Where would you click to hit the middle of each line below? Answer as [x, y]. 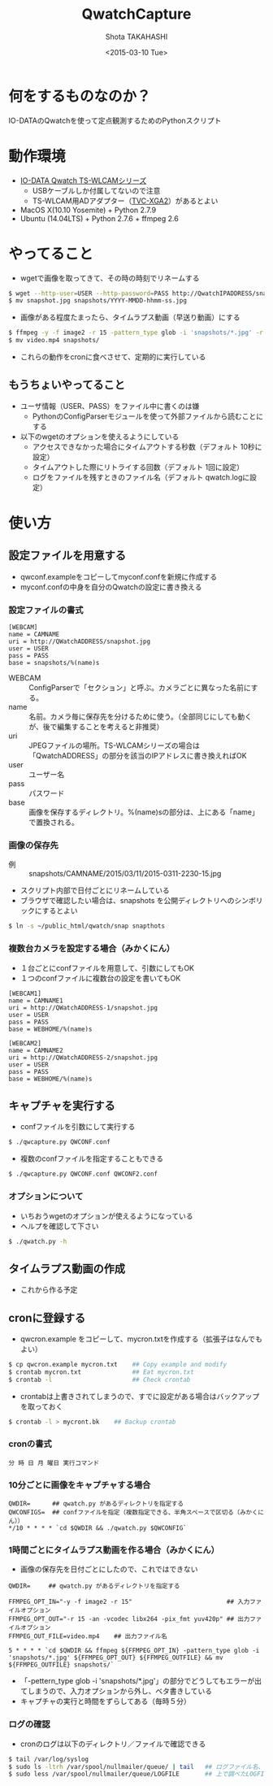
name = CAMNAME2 [36, 1050]
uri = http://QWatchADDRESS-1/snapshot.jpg [83, 1008]
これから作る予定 [49, 1290]
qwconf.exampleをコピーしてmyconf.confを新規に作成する [119, 576]
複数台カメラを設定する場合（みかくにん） [92, 949]
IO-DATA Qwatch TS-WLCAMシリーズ [83, 180]
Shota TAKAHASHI [136, 37]
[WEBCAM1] [25, 993]
